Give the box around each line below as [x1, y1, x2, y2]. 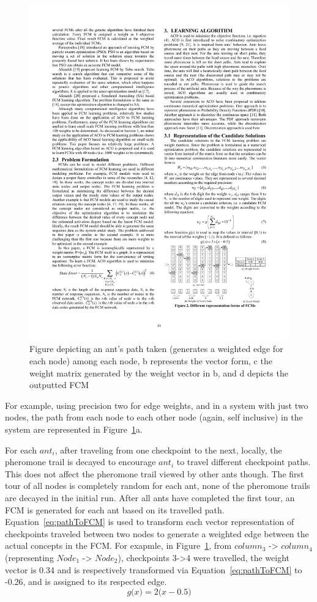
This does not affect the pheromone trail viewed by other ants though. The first [5, 467, 304, 480]
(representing [5, 551, 54, 563]
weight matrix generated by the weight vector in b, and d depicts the [29, 366, 288, 379]
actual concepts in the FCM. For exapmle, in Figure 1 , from [5, 539, 232, 552]
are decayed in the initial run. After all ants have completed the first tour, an [5, 491, 295, 504]
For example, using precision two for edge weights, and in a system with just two [5, 398, 308, 411]
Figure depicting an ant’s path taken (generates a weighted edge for [29, 342, 283, 355]
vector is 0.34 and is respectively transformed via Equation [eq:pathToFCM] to [5, 563, 302, 576]
